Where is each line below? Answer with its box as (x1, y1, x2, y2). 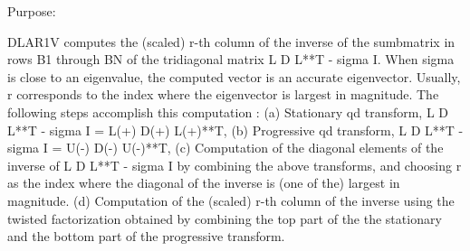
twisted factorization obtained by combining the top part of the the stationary (7, 209, 442, 228)
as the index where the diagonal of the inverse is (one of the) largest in (7, 173, 400, 192)
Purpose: (7, 2, 56, 20)
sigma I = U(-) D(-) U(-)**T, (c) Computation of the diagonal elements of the (7, 138, 444, 157)
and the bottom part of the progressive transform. (7, 227, 285, 246)
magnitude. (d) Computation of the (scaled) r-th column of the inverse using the (7, 191, 455, 209)
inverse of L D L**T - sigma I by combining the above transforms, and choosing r (7, 155, 462, 174)
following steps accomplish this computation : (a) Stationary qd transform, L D (7, 102, 449, 121)
